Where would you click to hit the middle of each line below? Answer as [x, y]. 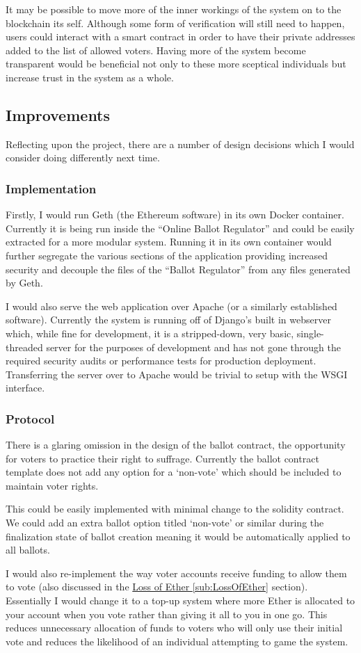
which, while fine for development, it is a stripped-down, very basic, [150, 333]
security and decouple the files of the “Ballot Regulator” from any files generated [178, 269]
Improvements [58, 114]
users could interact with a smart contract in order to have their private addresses [180, 37]
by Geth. [24, 283]
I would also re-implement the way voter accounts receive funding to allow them [176, 573]
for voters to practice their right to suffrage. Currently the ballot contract [162, 458]
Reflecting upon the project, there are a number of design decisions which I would [180, 144]
